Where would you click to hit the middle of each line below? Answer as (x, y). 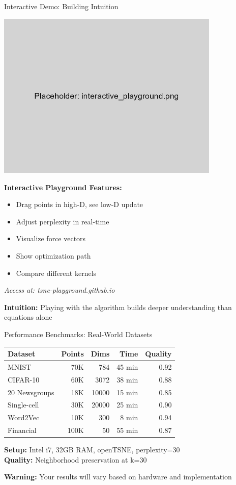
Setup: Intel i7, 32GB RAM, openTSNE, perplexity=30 (92, 450)
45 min (127, 366)
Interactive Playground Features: (63, 187)
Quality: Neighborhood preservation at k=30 (76, 459)
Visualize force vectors (51, 238)
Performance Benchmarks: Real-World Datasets (78, 334)
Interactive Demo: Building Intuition (61, 6)
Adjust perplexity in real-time (63, 221)
